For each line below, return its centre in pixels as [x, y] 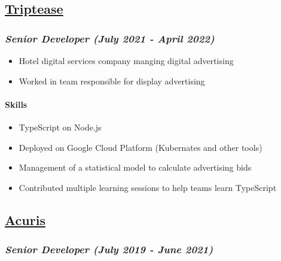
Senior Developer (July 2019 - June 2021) [109, 249]
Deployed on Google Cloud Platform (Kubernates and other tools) [140, 147]
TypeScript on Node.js [60, 127]
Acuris [25, 219]
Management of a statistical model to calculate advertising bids [135, 167]
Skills [16, 104]
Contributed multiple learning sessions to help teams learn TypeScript [148, 187]
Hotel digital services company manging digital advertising [126, 60]
